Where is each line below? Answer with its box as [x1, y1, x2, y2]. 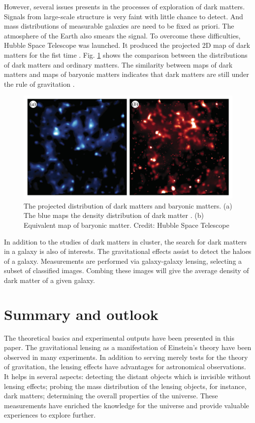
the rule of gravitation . [4, 78, 75, 89]
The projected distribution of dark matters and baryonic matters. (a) [24, 200, 232, 211]
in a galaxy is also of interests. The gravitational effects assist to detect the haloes [4, 246, 252, 256]
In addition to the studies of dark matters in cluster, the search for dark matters [4, 236, 247, 247]
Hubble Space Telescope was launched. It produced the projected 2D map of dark [4, 40, 250, 50]
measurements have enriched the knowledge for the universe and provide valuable [4, 400, 249, 410]
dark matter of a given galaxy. [4, 275, 95, 285]
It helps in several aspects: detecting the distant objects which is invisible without [4, 371, 251, 382]
